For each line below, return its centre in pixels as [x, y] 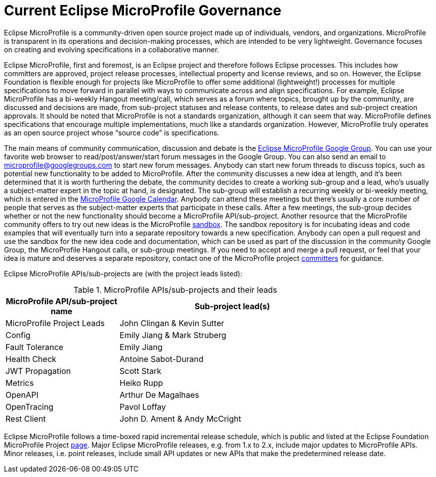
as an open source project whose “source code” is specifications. [112, 132]
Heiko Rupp [141, 383]
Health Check [31, 359]
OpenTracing [30, 407]
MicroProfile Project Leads [55, 323]
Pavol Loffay [143, 407]
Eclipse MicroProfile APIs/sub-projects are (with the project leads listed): [123, 273]
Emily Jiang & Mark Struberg [173, 335]
